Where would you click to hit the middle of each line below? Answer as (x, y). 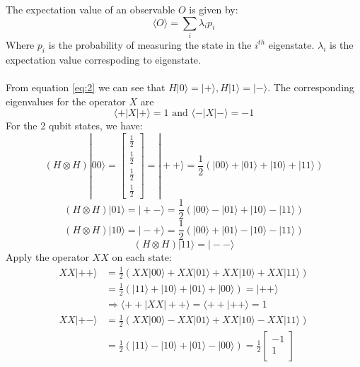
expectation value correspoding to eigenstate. (103, 59)
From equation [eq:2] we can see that (86, 87)
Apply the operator (47, 257)
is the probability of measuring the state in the (150, 44)
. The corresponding (311, 87)
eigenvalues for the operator (66, 101)
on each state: (142, 257)
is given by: (214, 9)
